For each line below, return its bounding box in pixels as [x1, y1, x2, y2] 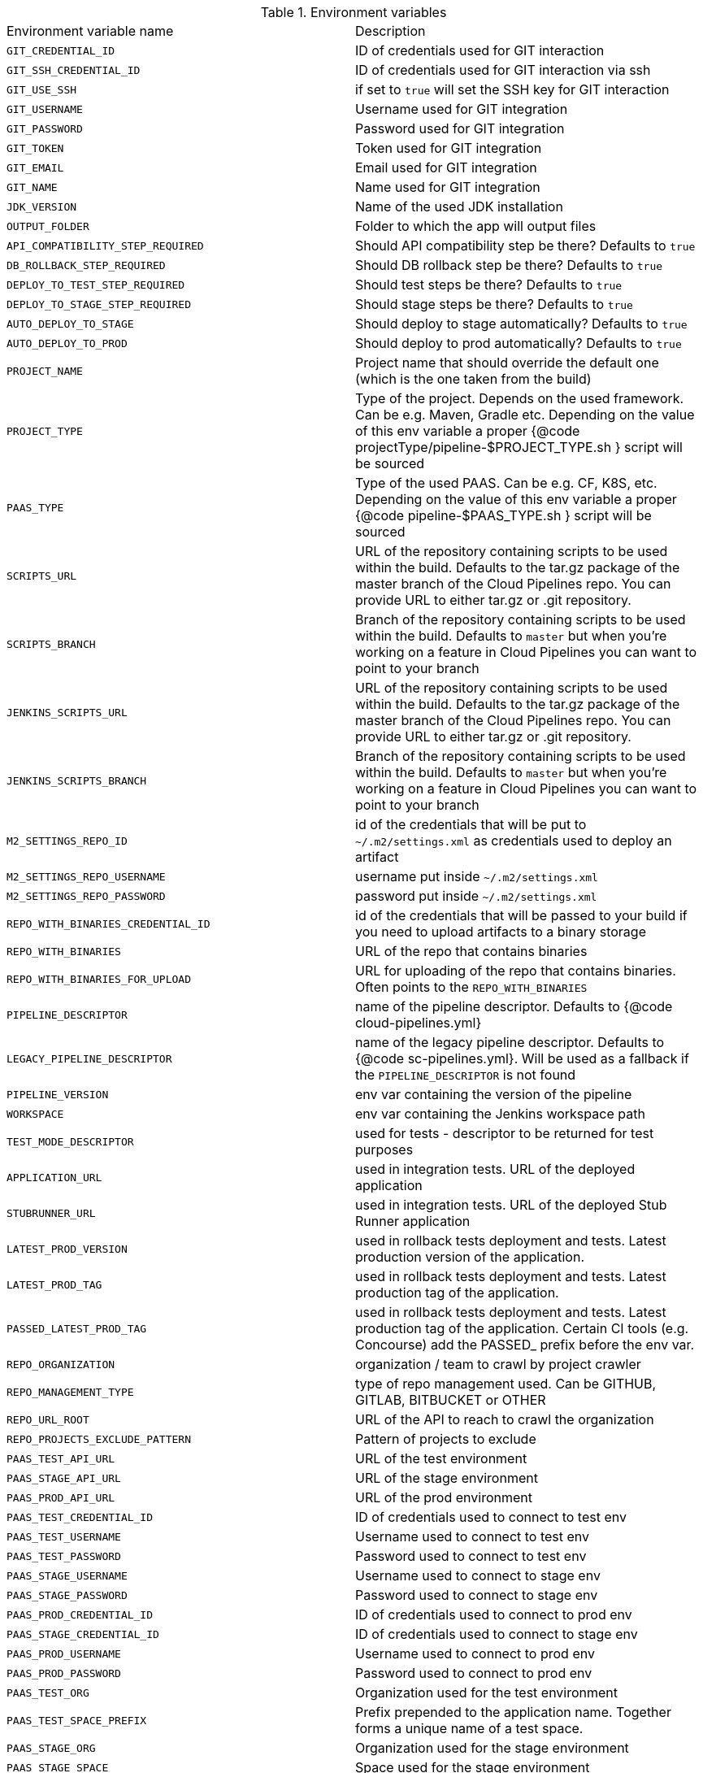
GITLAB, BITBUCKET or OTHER [355, 1392, 546, 1408]
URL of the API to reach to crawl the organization [355, 1411, 654, 1428]
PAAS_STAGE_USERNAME [7, 1569, 128, 1582]
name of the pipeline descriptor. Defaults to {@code [355, 998, 673, 1015]
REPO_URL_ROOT [7, 1413, 89, 1426]
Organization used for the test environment [355, 1684, 618, 1701]
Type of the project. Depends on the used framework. [355, 390, 684, 406]
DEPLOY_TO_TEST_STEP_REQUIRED [7, 278, 185, 291]
